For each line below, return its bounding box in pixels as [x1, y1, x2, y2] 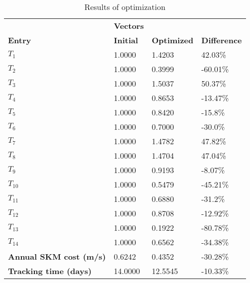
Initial [114, 34, 138, 46]
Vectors [114, 20, 144, 31]
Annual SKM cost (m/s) [8, 251, 106, 262]
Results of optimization [84, 1, 166, 12]
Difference [201, 34, 242, 46]
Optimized [151, 34, 194, 46]
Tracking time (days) [8, 265, 92, 277]
